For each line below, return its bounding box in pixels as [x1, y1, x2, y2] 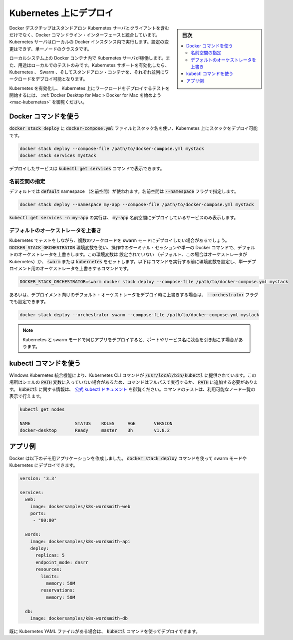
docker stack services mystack [19, 153, 97, 158]
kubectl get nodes [19, 407, 65, 412]
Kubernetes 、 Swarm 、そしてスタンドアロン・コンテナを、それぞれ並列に [9, 69, 165, 75]
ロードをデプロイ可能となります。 [17, 76, 88, 82]
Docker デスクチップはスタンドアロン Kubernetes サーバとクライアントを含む [9, 25, 170, 31]
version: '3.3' [19, 476, 57, 482]
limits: [40, 574, 60, 579]
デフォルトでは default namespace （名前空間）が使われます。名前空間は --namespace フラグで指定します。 [9, 188, 239, 194]
